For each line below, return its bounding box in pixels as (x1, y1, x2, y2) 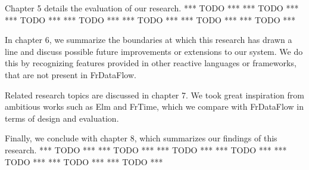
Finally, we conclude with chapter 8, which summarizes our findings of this (5, 132, 277, 144)
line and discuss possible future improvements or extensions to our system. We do (5, 45, 303, 57)
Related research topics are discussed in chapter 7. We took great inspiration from (5, 88, 304, 101)
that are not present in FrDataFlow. (5, 68, 136, 81)
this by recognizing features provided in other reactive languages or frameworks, (5, 57, 296, 69)
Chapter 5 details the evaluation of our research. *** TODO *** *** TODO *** (5, 2, 299, 14)
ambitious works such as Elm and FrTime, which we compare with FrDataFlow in (5, 100, 304, 113)
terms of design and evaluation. (5, 112, 119, 124)
